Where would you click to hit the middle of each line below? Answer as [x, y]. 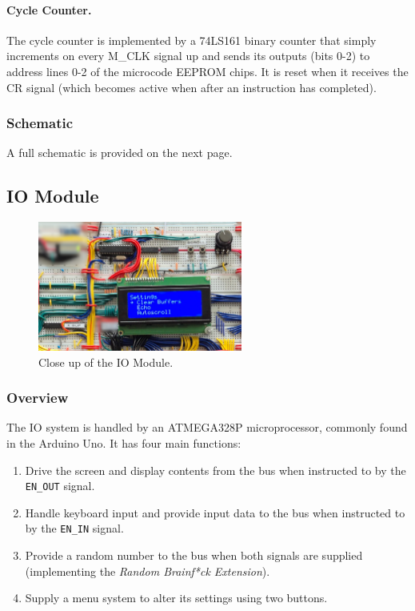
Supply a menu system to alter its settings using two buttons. [176, 598]
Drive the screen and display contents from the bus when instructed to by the [215, 470]
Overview [38, 398]
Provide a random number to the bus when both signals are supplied [194, 555]
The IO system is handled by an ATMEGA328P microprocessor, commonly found [207, 427]
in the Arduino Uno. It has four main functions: [124, 442]
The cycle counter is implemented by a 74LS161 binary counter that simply [192, 40]
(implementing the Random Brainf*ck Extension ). [148, 571]
